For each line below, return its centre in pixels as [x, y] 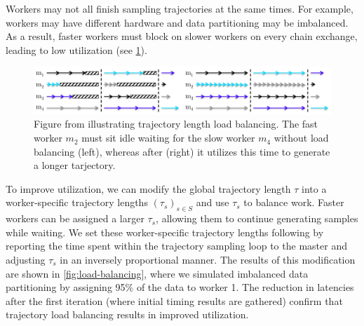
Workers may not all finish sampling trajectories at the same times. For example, [180, 8]
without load [301, 138]
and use [213, 202]
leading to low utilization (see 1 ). [76, 49]
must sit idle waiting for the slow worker [168, 138]
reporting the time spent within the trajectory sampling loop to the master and [176, 246]
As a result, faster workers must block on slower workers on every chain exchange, [182, 36]
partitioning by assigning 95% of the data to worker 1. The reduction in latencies [180, 287]
